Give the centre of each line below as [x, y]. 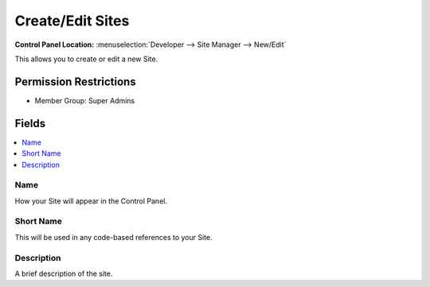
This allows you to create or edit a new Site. [86, 59]
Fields [30, 123]
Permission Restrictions [75, 81]
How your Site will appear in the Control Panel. [91, 201]
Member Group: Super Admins [85, 100]
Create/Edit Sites [72, 21]
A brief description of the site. [64, 273]
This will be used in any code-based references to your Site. [113, 237]
